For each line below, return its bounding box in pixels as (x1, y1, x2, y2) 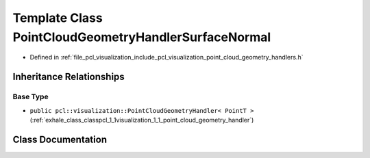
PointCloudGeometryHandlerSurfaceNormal (12, 29, 271, 44)
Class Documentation (12, 133, 108, 145)
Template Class (12, 10, 103, 25)
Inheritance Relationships (12, 71, 125, 83)
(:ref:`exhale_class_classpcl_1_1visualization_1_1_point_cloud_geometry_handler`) (29, 116, 254, 124)
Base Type (12, 92, 49, 102)
